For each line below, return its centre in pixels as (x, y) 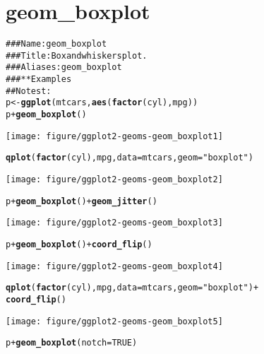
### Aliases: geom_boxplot (64, 67)
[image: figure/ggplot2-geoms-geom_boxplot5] (114, 321)
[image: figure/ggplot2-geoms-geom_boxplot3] (114, 223)
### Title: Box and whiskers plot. (77, 55)
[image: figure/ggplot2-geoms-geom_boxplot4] (114, 266)
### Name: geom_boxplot (56, 44)
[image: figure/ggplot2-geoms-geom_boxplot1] (114, 136)
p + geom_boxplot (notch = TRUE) (72, 343)
